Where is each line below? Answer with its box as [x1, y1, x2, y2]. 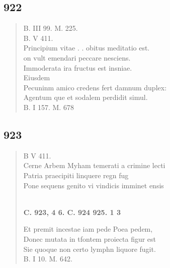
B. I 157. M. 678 [23, 101, 74, 112]
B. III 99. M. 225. [23, 23, 78, 33]
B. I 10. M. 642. [23, 253, 72, 264]
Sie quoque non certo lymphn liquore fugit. [23, 243, 156, 254]
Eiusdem [23, 72, 50, 83]
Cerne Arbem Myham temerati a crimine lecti [23, 160, 165, 171]
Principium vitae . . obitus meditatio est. [23, 42, 150, 53]
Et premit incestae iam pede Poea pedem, [23, 224, 153, 234]
